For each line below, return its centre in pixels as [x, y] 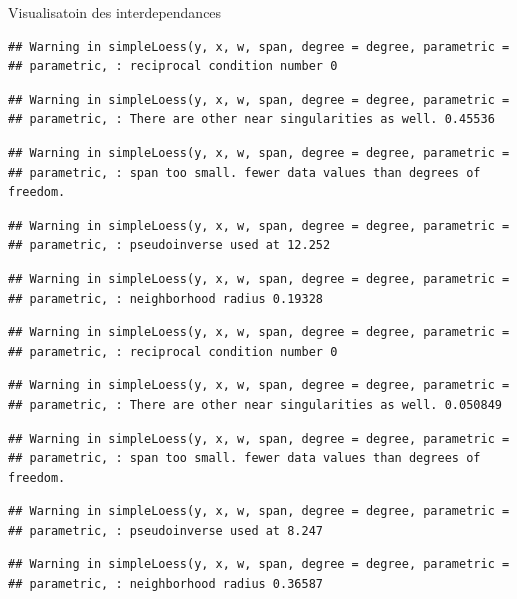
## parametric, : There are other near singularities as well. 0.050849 [255, 404]
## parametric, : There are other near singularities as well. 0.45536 [251, 119]
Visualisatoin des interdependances [115, 12]
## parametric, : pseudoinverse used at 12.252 [169, 245]
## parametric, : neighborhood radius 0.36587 [165, 584]
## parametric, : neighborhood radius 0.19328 [165, 298]
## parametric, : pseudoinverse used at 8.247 [165, 530]
